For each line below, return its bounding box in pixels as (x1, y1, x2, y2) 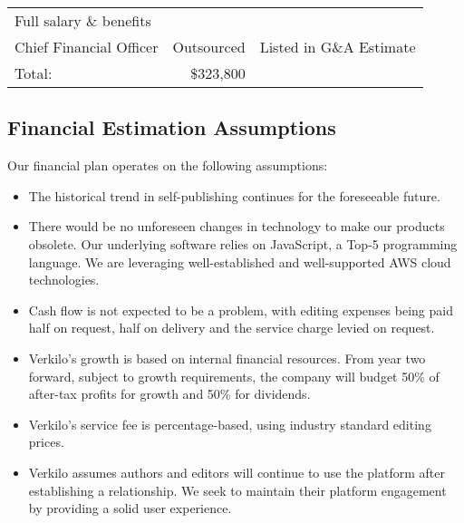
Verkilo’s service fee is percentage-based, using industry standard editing (28, 414, 431, 433)
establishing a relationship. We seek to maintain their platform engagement (28, 480, 447, 499)
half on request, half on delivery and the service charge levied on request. (28, 318, 435, 337)
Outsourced (172, 36, 246, 57)
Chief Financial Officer (14, 36, 159, 57)
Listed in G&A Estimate (259, 36, 416, 57)
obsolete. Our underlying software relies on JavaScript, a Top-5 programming (28, 234, 458, 253)
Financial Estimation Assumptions (7, 113, 336, 141)
